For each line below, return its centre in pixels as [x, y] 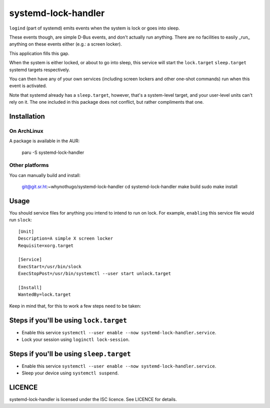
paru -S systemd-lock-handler [53, 152]
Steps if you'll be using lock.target [68, 320]
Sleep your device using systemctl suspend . [70, 373]
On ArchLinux [26, 131]
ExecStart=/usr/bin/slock [50, 266]
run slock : [20, 220]
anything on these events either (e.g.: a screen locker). [65, 44]
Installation [27, 116]
